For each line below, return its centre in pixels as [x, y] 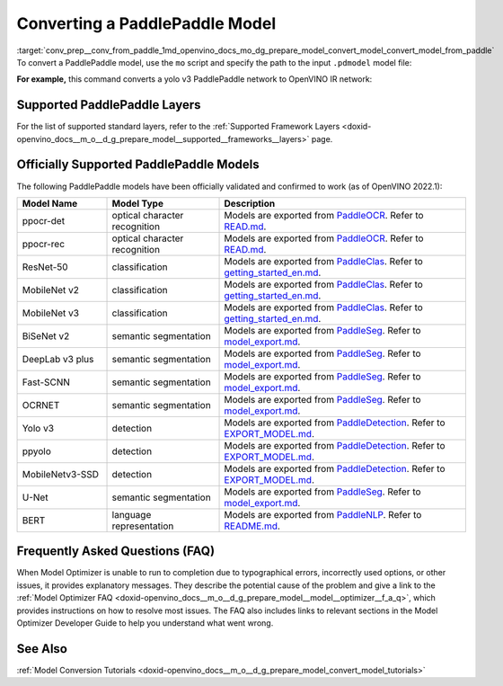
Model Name [50, 203]
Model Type [137, 203]
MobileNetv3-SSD [60, 474]
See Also [42, 649]
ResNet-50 [45, 267]
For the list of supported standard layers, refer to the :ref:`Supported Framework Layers [178, 127]
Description [250, 203]
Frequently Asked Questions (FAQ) [116, 552]
